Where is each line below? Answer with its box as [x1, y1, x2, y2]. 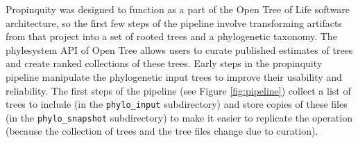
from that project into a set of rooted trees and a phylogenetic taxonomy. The [6, 29, 337, 44]
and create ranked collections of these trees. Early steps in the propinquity [6, 56, 323, 70]
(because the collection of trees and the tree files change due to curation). [6, 124, 318, 138]
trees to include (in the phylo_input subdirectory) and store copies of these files [6, 97, 348, 111]
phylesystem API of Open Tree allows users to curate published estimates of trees [6, 42, 353, 57]
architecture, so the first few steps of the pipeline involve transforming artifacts [6, 15, 342, 30]
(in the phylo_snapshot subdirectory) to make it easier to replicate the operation [6, 110, 352, 124]
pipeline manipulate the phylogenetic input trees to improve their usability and [6, 69, 342, 84]
